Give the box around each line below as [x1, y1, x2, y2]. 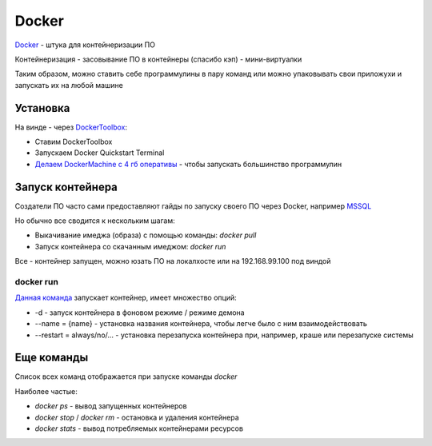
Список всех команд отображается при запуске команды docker [14, 372, 238, 381]
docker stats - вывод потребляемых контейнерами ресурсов [34, 424, 244, 433]
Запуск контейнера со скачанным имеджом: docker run [34, 241, 226, 251]
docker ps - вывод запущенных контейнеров [34, 401, 187, 411]
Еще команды [14, 351, 89, 364]
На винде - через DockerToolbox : [14, 122, 128, 132]
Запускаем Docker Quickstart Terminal [34, 148, 165, 157]
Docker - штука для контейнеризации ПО [14, 40, 156, 50]
